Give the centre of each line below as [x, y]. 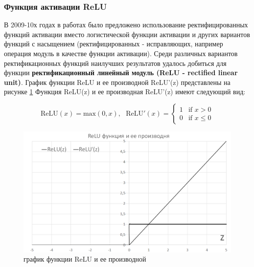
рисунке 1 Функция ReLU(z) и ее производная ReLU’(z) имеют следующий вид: [125, 92]
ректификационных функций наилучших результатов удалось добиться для [115, 63]
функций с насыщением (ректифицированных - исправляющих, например [114, 44]
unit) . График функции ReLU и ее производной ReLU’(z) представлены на [117, 82]
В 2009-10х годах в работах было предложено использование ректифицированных [126, 25]
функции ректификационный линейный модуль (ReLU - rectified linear [121, 72]
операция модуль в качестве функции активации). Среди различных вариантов [121, 53]
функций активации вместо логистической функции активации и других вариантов [127, 34]
